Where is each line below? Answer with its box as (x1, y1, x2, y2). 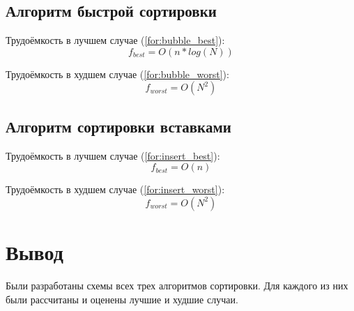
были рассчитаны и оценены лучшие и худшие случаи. (6, 291, 238, 306)
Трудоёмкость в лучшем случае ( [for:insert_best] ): (6, 148, 220, 162)
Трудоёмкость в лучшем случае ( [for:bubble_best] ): (6, 33, 225, 47)
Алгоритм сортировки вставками (6, 115, 231, 137)
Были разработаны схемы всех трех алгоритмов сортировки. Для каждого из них (6, 278, 348, 292)
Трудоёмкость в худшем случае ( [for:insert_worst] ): (6, 182, 225, 197)
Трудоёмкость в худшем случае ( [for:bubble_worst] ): (6, 66, 229, 81)
